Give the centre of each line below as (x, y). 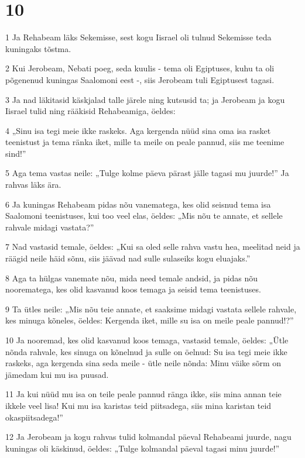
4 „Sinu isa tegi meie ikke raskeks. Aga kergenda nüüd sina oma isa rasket (138, 130)
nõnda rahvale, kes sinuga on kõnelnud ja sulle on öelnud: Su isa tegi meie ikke (146, 351)
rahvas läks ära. (33, 185)
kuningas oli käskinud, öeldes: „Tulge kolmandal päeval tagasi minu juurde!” (143, 448)
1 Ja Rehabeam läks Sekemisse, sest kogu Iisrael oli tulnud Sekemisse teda (138, 37)
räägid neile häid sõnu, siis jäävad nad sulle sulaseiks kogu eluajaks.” (128, 258)
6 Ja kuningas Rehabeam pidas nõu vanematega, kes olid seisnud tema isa (138, 204)
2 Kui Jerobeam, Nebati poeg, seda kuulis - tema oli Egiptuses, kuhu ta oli (140, 68)
